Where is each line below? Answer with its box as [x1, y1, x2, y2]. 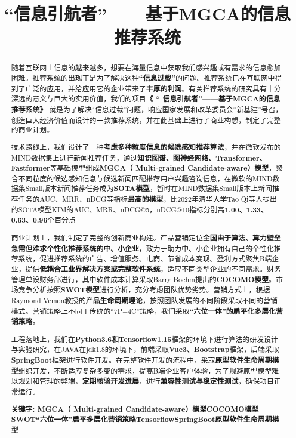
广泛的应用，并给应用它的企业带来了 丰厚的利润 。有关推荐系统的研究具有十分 [25, 83, 281, 94]
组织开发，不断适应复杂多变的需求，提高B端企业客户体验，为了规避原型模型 [18, 365, 272, 375]
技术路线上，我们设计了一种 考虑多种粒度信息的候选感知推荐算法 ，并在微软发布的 [11, 141, 281, 152]
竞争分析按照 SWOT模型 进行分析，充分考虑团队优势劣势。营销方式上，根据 [18, 285, 270, 295]
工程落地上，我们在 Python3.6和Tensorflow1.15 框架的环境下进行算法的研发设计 [11, 334, 278, 344]
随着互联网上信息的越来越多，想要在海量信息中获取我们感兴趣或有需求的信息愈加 [11, 63, 281, 73]
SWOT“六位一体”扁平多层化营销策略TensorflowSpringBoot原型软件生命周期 [11, 414, 272, 425]
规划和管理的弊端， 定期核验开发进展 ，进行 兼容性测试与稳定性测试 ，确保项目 [18, 376, 274, 387]
